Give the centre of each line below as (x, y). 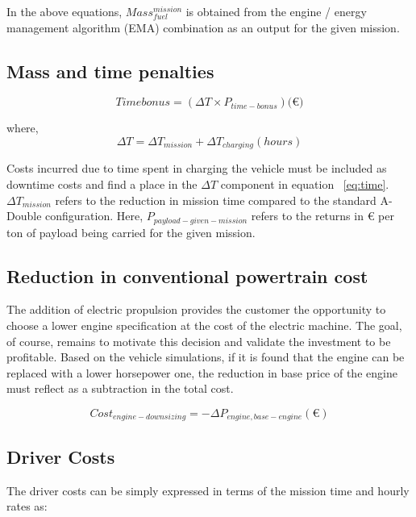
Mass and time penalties (110, 71)
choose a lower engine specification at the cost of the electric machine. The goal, (204, 325)
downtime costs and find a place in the (102, 184)
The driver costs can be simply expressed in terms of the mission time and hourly (208, 490)
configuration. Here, (94, 216)
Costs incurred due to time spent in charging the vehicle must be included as (197, 168)
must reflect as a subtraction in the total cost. (120, 388)
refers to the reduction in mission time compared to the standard (216, 200)
